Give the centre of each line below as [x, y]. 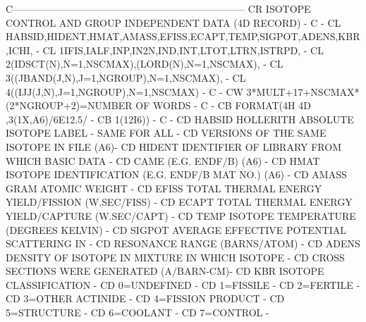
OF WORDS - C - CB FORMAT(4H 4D [223, 105]
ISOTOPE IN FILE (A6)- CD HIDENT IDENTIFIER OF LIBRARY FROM [173, 146]
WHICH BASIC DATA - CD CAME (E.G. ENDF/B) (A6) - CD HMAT [163, 160]
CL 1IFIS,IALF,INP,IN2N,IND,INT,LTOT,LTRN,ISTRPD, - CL [183, 50]
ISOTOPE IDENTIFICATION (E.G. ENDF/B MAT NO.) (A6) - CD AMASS [176, 174]
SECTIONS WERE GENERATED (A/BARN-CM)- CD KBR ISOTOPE [165, 271]
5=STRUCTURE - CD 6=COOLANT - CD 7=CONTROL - [138, 312]
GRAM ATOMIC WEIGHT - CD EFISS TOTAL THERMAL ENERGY [164, 188]
